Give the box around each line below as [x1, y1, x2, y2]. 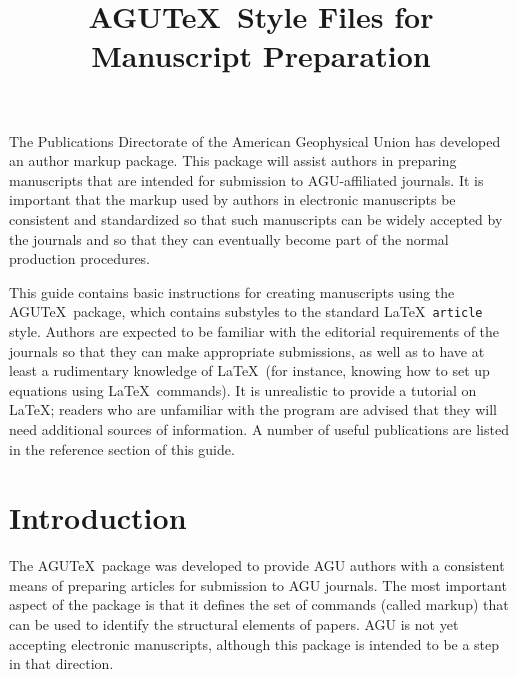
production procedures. [9, 248, 151, 269]
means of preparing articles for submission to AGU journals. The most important [9, 574, 507, 595]
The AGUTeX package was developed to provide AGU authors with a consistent [9, 555, 505, 576]
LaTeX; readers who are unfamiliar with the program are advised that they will [9, 399, 497, 420]
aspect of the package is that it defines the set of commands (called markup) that [9, 594, 509, 615]
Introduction [9, 497, 187, 538]
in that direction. [9, 653, 114, 674]
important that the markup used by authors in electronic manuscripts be [9, 189, 456, 210]
